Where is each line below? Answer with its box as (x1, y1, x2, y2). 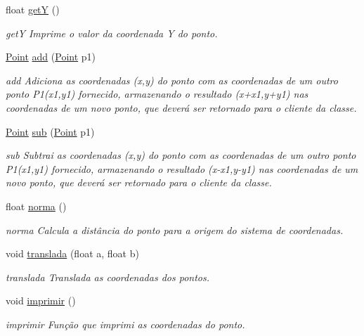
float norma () (6, 198, 67, 213)
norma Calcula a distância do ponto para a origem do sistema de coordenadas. (6, 222, 344, 237)
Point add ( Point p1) (6, 49, 96, 64)
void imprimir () (6, 293, 76, 308)
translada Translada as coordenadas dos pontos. (6, 269, 209, 284)
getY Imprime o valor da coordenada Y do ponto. (6, 25, 218, 40)
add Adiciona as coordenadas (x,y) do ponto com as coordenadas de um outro (6, 72, 338, 87)
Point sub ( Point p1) (6, 124, 95, 138)
